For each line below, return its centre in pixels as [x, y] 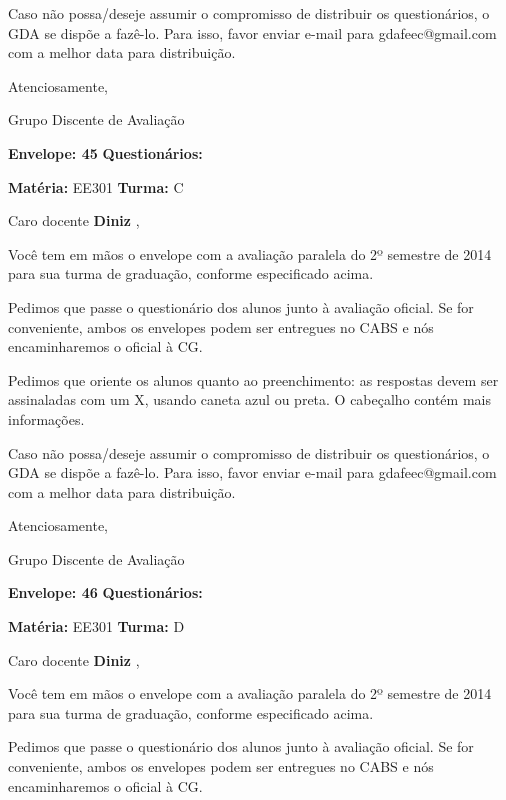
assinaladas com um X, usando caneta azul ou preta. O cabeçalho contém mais [249, 399]
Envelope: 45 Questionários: [105, 152]
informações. [46, 418]
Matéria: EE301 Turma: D [96, 626]
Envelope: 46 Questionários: [105, 592]
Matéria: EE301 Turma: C [96, 186]
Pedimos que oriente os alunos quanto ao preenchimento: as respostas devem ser [253, 379]
